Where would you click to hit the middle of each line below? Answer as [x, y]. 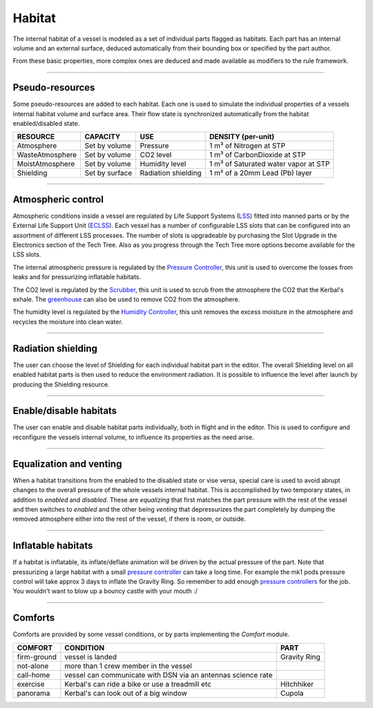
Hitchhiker [297, 684]
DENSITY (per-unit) [242, 137]
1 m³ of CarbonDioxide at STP [258, 155]
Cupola [292, 693]
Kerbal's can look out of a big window [126, 693]
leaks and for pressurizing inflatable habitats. [77, 277]
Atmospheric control [58, 199]
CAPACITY [103, 137]
